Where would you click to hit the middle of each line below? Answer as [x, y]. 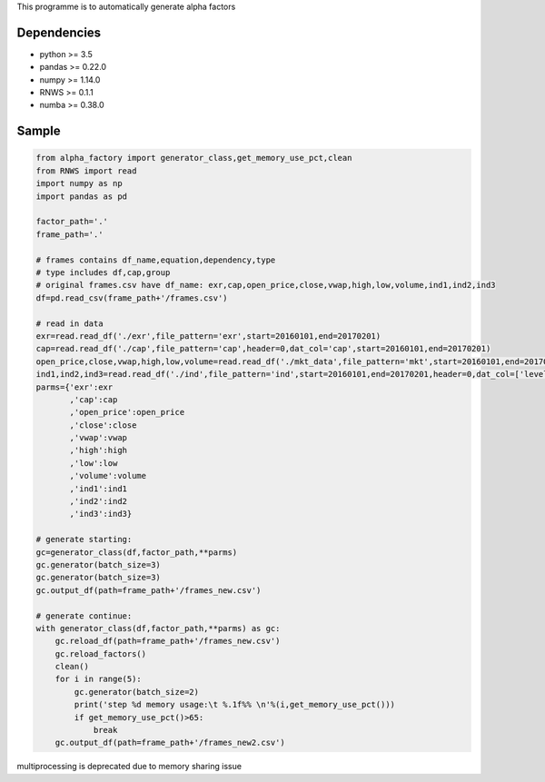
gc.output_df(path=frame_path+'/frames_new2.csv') [170, 743]
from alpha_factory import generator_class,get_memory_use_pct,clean [194, 158]
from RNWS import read [86, 171]
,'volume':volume [108, 476]
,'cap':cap [94, 399]
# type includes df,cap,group [103, 272]
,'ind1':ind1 [98, 489]
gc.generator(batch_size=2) [137, 692]
